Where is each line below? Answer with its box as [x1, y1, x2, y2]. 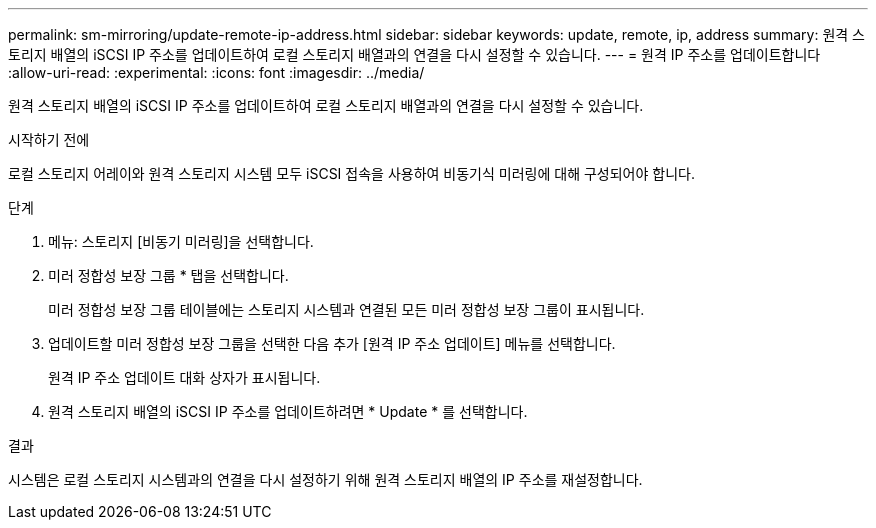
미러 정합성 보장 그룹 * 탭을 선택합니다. [48, 267, 289, 284]
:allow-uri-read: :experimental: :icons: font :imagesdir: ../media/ [8, 64, 425, 81]
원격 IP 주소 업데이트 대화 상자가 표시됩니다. [48, 369, 321, 386]
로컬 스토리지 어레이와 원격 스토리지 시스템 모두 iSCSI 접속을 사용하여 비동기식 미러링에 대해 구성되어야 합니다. [8, 165, 695, 182]
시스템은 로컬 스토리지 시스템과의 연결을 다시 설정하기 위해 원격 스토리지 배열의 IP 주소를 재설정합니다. [8, 471, 643, 488]
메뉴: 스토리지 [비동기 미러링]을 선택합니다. [48, 233, 314, 250]
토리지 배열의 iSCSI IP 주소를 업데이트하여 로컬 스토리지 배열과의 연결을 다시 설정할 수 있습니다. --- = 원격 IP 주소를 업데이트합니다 [8, 46, 821, 63]
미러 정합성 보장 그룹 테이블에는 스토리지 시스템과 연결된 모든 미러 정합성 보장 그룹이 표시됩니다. [48, 301, 645, 318]
